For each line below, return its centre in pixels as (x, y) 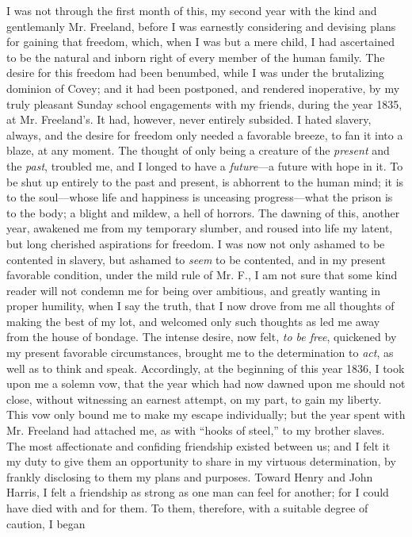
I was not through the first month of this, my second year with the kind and (192, 10)
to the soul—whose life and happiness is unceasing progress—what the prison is (200, 197)
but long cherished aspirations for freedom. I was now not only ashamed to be (196, 243)
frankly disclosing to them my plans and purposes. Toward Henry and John (190, 476)
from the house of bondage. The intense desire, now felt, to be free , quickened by (202, 337)
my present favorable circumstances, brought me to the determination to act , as (200, 353)
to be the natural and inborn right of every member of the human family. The (196, 57)
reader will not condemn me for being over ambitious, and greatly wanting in (194, 290)
